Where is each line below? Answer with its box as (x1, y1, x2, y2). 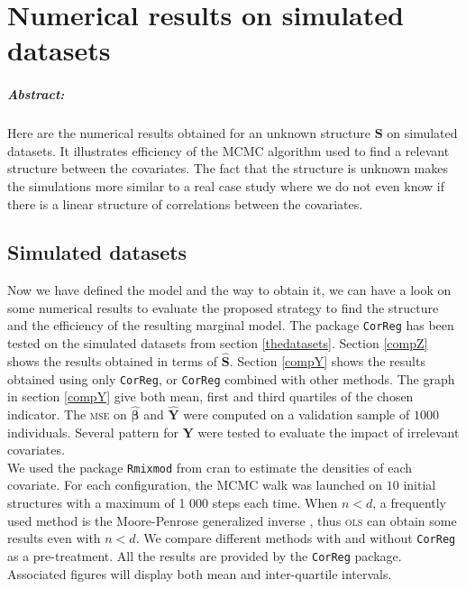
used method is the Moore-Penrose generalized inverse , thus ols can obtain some (7, 511, 457, 529)
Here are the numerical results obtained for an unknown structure (7, 124, 371, 143)
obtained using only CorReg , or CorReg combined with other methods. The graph (7, 369, 455, 388)
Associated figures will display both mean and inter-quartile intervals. (7, 564, 392, 583)
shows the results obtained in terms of (7, 351, 218, 370)
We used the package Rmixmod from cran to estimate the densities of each (7, 457, 413, 476)
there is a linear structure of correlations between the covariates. (7, 194, 363, 213)
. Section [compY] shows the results (229, 351, 425, 370)
